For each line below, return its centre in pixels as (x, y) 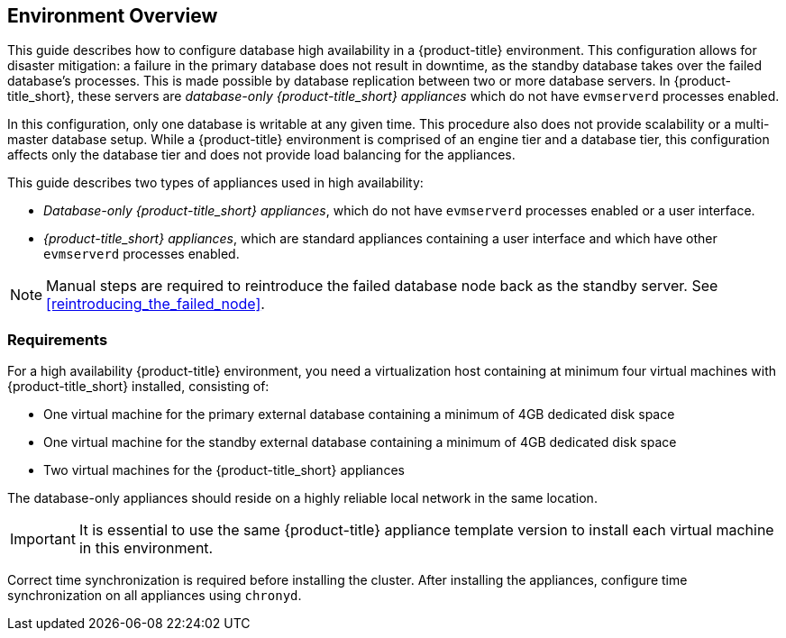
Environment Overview (113, 16)
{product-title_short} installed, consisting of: (138, 387)
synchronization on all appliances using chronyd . (155, 596)
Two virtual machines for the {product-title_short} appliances (224, 470)
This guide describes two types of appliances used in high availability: (215, 183)
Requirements (58, 339)
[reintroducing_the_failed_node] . (155, 304)
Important (43, 539)
